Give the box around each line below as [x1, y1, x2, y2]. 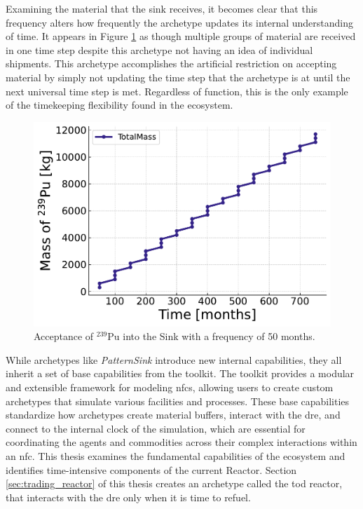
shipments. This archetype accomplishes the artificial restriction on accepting [6, 56, 337, 71]
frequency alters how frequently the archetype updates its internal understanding [6, 15, 354, 29]
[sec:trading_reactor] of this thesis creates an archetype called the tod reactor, [6, 476, 343, 491]
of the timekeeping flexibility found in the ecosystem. [6, 97, 233, 112]
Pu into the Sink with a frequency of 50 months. [107, 329, 315, 344]
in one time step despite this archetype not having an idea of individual [6, 42, 313, 57]
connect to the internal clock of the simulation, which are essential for [6, 421, 306, 435]
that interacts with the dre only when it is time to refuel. [6, 489, 251, 504]
